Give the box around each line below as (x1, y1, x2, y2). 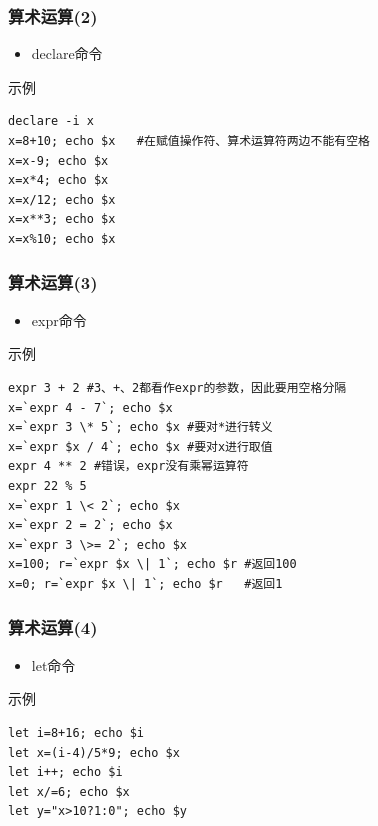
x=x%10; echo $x (8, 231, 116, 246)
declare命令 (31, 43, 103, 64)
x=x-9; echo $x (8, 153, 109, 168)
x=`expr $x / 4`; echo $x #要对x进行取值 (8, 439, 273, 454)
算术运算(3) (8, 270, 98, 295)
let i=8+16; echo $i (8, 725, 145, 740)
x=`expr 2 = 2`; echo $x (8, 518, 173, 533)
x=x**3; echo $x (8, 212, 116, 227)
